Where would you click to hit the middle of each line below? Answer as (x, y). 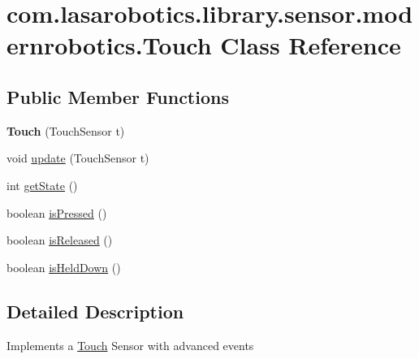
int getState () (42, 185)
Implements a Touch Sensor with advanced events (130, 345)
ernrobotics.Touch (109, 45)
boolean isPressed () (57, 212)
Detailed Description (95, 311)
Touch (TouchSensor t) (66, 130)
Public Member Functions (118, 96)
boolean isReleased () (60, 240)
